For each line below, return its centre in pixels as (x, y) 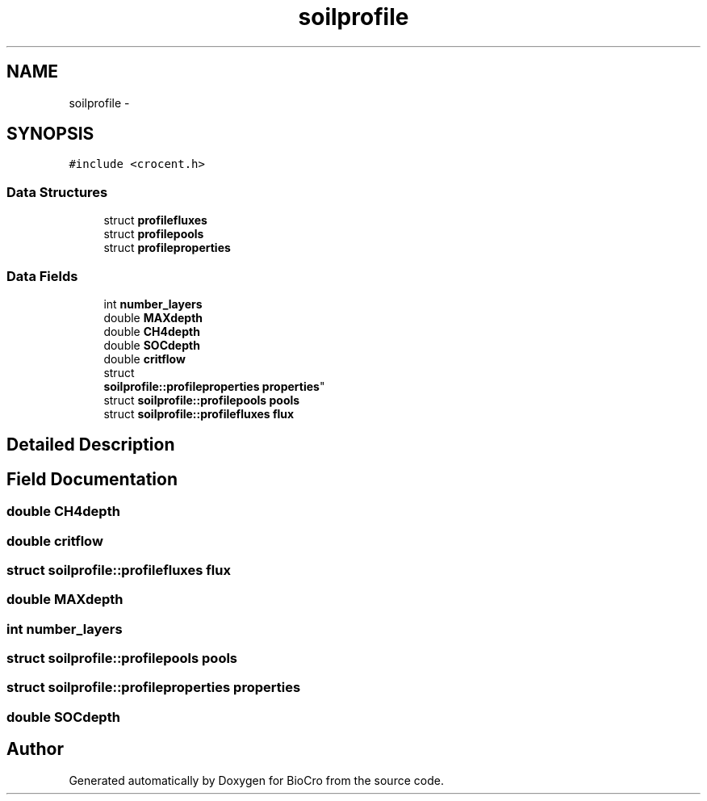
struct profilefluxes (155, 220)
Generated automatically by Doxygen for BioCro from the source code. (256, 780)
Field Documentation (92, 479)
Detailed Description (91, 445)
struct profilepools (154, 234)
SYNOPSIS (50, 134)
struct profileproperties (167, 248)
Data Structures (57, 192)
